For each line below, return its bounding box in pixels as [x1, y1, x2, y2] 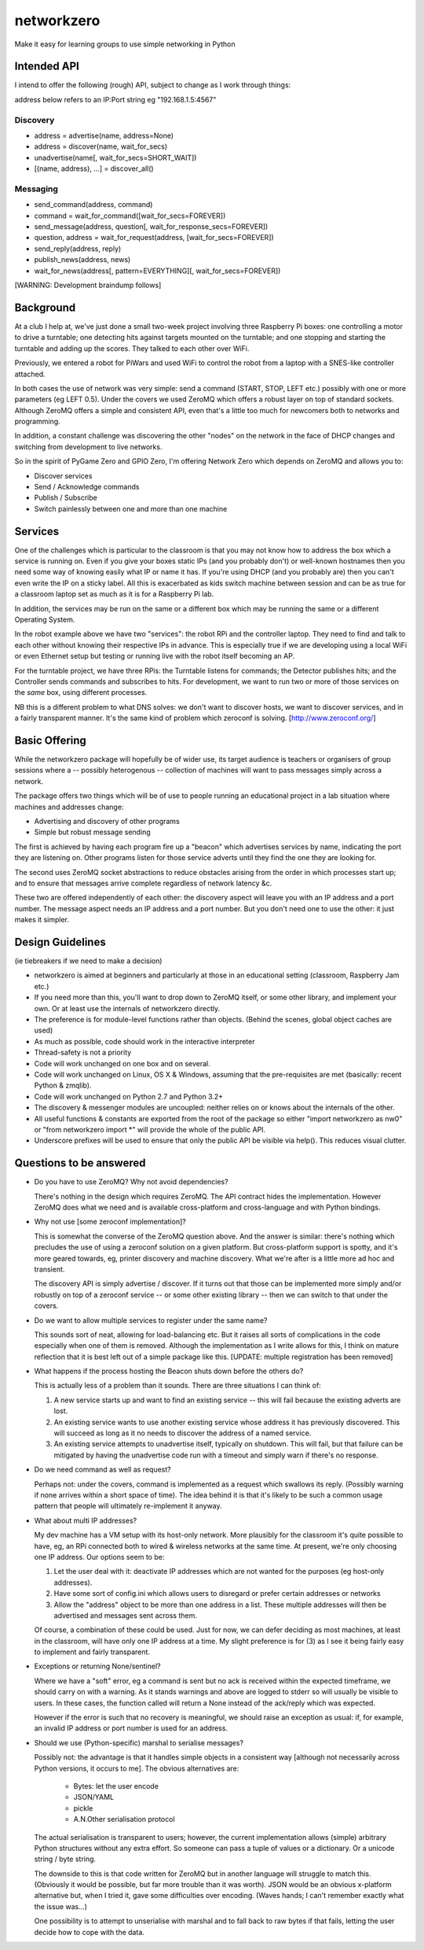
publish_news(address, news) [34, 255, 131, 264]
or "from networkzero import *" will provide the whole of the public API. [34, 1125, 266, 1134]
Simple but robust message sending [34, 827, 151, 837]
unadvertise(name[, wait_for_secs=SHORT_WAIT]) [34, 153, 197, 162]
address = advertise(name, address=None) [34, 131, 174, 140]
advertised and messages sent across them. [53, 1610, 198, 1620]
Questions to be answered [14, 1157, 146, 1170]
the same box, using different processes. [14, 688, 148, 697]
